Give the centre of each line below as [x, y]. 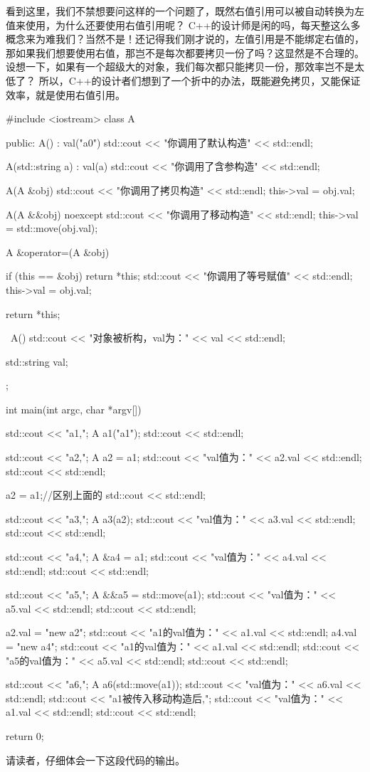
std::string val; [37, 361]
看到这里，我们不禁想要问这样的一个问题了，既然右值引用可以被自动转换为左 [185, 11]
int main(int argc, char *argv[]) [74, 409]
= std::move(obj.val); [52, 228]
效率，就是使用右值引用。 [65, 94]
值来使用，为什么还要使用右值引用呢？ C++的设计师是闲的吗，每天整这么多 [183, 25]
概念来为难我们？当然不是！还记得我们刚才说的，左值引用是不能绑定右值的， [185, 39]
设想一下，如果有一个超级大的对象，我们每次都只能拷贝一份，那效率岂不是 [180, 67]
